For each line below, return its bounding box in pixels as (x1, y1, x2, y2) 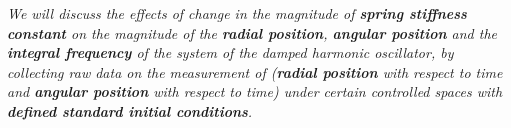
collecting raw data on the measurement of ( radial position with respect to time (7, 61, 503, 82)
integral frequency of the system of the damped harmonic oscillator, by (7, 42, 454, 63)
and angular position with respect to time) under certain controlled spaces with (7, 81, 503, 102)
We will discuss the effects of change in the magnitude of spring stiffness (7, 3, 467, 23)
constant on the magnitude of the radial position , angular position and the (7, 22, 498, 43)
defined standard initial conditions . (7, 100, 253, 121)
